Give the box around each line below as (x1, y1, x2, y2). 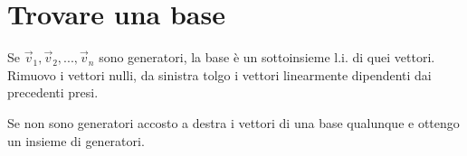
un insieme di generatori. (7, 131, 145, 150)
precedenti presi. (7, 83, 99, 102)
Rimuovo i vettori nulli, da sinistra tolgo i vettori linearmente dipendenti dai (7, 65, 432, 84)
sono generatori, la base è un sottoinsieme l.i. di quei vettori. (99, 48, 435, 67)
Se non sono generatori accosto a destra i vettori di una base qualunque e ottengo (7, 113, 460, 132)
